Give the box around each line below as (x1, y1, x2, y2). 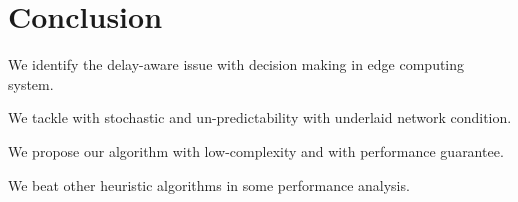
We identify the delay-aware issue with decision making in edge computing (8, 54, 465, 75)
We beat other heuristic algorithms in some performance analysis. (8, 174, 410, 195)
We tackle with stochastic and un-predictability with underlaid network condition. (8, 107, 512, 128)
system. (8, 73, 54, 94)
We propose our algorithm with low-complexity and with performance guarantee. (8, 140, 504, 161)
